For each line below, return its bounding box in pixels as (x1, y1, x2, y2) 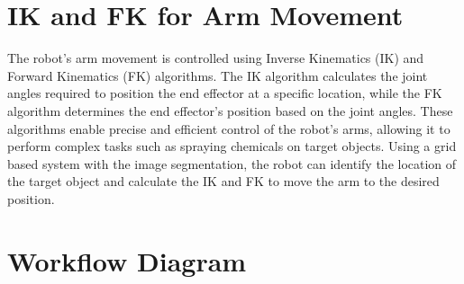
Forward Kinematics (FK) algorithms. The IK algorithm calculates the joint (7, 66, 428, 84)
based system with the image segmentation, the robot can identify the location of (7, 154, 457, 173)
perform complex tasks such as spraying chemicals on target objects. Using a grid (7, 137, 457, 155)
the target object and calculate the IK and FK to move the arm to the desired (7, 172, 440, 191)
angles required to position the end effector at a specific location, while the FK (7, 84, 442, 102)
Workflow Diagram (7, 242, 247, 279)
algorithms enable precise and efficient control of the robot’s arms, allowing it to (7, 119, 450, 138)
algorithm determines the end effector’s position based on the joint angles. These (7, 101, 453, 120)
